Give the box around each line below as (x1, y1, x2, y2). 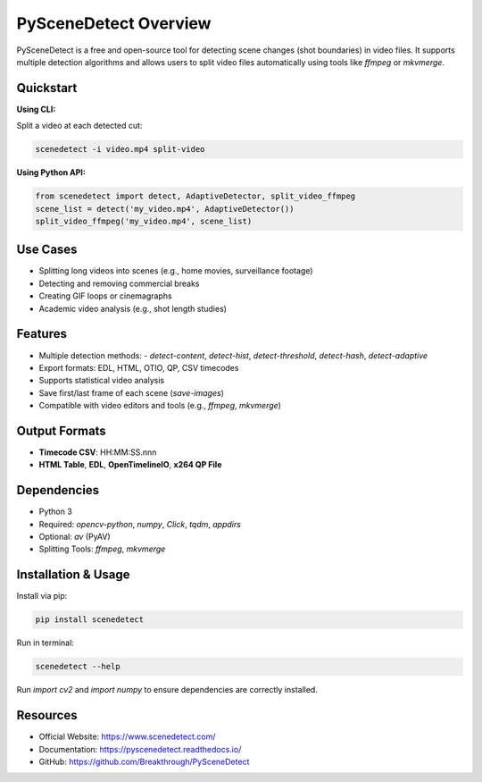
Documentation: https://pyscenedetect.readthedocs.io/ (38, 744, 242, 754)
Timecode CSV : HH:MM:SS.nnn (38, 447, 157, 458)
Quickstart (16, 80, 78, 96)
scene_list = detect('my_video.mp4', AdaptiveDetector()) (35, 204, 295, 214)
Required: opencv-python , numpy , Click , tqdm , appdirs (38, 518, 241, 529)
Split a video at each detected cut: (16, 121, 143, 131)
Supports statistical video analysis (38, 375, 165, 386)
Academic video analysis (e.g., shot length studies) (38, 303, 228, 314)
